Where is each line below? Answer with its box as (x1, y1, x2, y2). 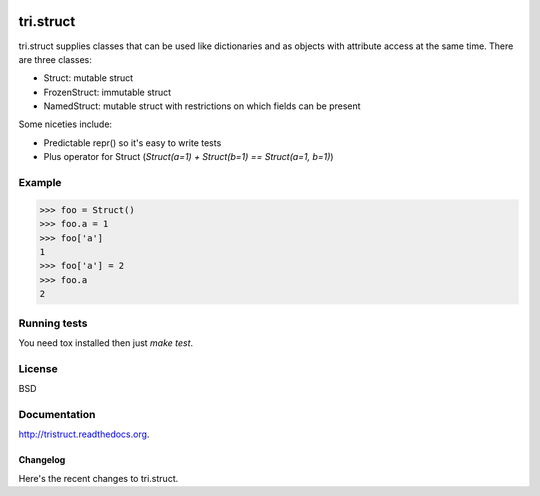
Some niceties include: (18, 118, 113, 130)
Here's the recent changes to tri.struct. (18, 472, 179, 484)
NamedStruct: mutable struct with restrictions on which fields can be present (43, 100, 361, 112)
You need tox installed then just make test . (18, 336, 194, 349)
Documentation (18, 407, 96, 421)
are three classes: (18, 53, 92, 65)
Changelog (18, 454, 66, 466)
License (18, 361, 59, 375)
